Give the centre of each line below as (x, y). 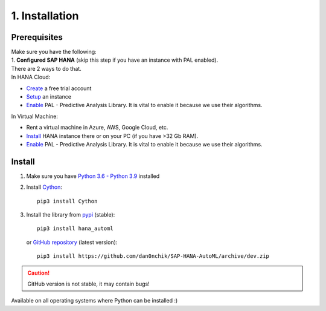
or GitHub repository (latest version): (72, 242)
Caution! (39, 273)
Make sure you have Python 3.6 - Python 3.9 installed (93, 176)
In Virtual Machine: (35, 116)
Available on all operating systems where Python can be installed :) (94, 301)
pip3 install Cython (67, 201)
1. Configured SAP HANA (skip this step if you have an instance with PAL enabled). (115, 60)
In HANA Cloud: (31, 77)
